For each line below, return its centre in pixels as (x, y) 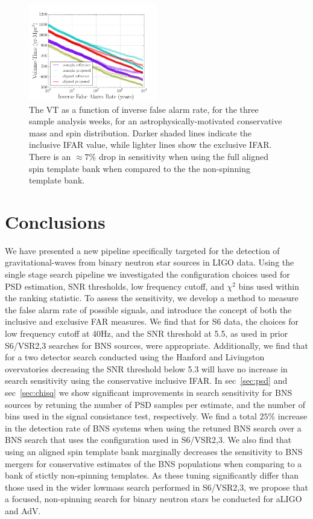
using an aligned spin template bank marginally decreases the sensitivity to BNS (154, 451)
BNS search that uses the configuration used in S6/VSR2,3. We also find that (148, 440)
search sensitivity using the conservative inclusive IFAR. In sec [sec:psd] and (146, 380)
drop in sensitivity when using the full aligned (184, 156)
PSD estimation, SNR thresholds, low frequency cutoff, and (115, 286)
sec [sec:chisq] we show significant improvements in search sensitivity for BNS (149, 392)
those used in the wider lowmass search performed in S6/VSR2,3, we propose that (156, 487)
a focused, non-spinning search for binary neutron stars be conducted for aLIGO (153, 499)
